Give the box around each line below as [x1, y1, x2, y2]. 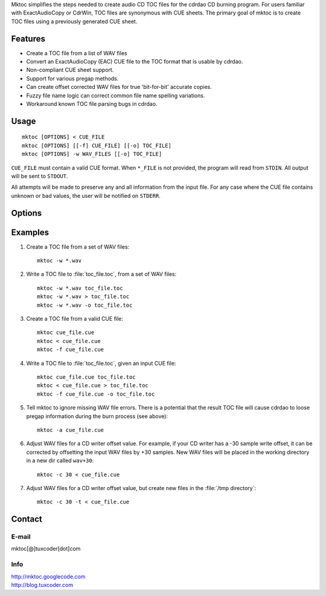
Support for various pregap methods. [26, 74, 119, 82]
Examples [11, 227, 50, 237]
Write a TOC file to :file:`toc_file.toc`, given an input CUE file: [26, 359, 176, 367]
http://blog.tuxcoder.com [11, 581, 74, 588]
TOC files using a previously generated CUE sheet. [11, 18, 138, 25]
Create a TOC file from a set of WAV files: [26, 243, 130, 251]
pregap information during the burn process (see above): [26, 412, 168, 420]
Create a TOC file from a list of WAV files [26, 49, 127, 57]
